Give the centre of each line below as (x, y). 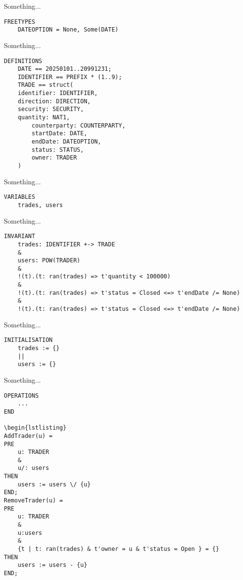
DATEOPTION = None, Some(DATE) (68, 30)
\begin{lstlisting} (35, 428)
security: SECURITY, (51, 109)
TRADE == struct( (46, 85)
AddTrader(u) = (28, 436)
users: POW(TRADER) (49, 261)
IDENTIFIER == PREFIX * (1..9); (70, 77)
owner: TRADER (54, 158)
